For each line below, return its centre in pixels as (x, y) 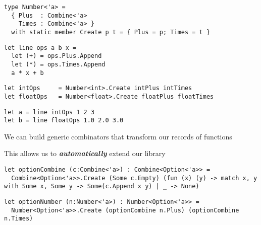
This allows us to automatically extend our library (85, 153)
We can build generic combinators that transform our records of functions (118, 136)
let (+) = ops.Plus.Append (57, 56)
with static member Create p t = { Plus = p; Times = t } (111, 32)
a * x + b (28, 73)
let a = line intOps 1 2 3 (49, 112)
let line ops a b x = (40, 48)
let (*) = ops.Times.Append (58, 64)
